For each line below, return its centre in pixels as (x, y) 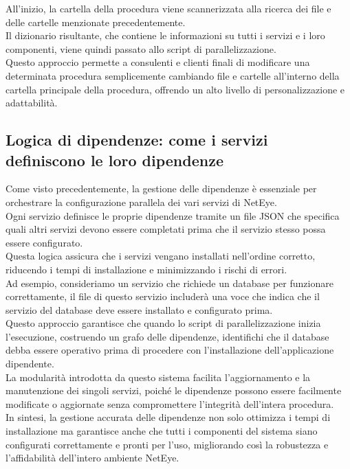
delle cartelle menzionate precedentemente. (96, 22)
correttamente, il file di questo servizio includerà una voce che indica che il (163, 296)
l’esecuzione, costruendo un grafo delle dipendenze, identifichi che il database (167, 336)
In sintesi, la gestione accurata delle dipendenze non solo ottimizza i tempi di (168, 417)
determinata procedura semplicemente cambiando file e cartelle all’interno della (173, 75)
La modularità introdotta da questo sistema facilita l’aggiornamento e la (158, 377)
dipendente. (30, 364)
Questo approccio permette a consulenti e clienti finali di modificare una (158, 62)
